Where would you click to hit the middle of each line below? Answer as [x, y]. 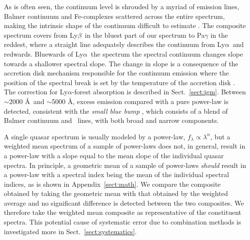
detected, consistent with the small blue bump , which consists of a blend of [116, 111]
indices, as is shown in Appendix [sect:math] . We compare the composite [112, 184]
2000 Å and [27, 101]
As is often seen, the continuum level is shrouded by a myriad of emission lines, [122, 6]
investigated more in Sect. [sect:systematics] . [70, 231]
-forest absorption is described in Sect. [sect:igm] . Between [159, 92]
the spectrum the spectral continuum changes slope [167, 53]
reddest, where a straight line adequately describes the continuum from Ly [115, 44]
